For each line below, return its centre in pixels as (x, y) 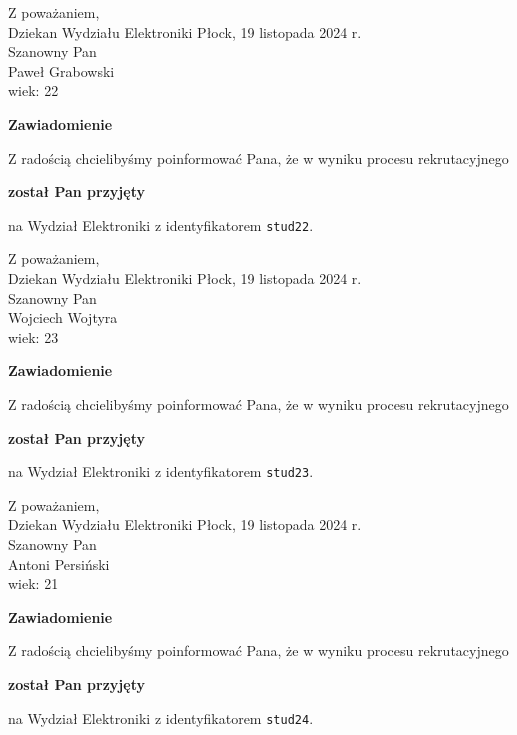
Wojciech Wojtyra (63, 317)
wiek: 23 (33, 336)
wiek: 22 (33, 90)
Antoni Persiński (59, 563)
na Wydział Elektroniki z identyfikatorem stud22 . (161, 224)
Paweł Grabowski (61, 70)
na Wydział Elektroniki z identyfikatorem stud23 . (161, 471)
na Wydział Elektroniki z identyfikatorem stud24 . (161, 717)
